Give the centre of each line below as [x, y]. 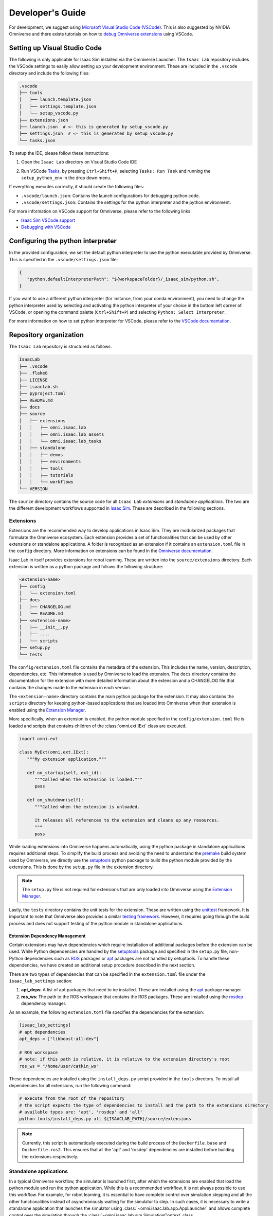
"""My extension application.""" [67, 759]
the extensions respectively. [50, 1156]
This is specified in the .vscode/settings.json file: [64, 259]
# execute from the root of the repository [72, 1099]
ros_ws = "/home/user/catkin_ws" [59, 1066]
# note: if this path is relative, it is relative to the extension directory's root [124, 1059]
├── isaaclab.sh [39, 386]
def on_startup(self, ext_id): [64, 773]
